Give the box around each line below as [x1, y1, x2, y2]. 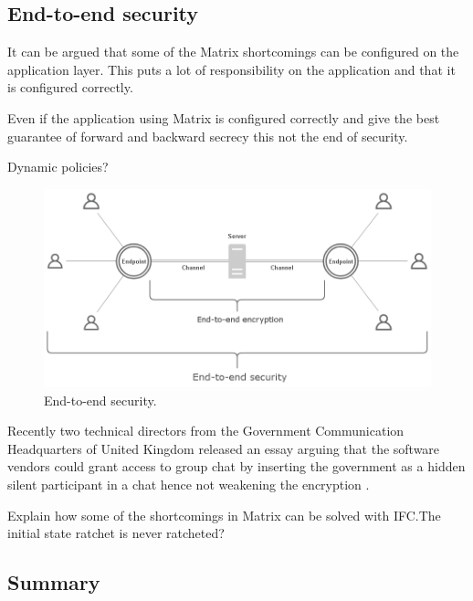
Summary [7, 568, 100, 596]
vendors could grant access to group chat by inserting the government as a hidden [7, 457, 466, 476]
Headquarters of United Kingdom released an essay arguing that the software [7, 438, 440, 458]
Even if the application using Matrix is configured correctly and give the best [7, 108, 440, 127]
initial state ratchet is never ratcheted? [7, 523, 225, 543]
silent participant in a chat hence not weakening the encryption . [7, 474, 370, 493]
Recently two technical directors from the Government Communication [7, 421, 405, 440]
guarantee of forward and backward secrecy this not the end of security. [7, 126, 408, 145]
